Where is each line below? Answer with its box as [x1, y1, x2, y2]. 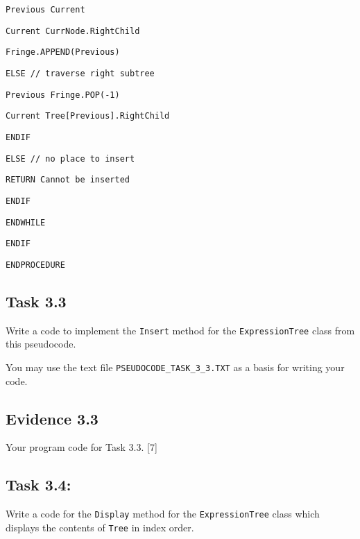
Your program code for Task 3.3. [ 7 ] [6, 440, 157, 454]
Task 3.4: [6, 474, 71, 495]
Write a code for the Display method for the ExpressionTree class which [6, 506, 320, 521]
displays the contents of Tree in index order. [6, 520, 194, 534]
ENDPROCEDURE [6, 259, 65, 270]
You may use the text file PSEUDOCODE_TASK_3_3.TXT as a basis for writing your [6, 359, 345, 374]
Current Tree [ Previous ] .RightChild [6, 111, 170, 121]
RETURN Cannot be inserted [6, 175, 130, 185]
